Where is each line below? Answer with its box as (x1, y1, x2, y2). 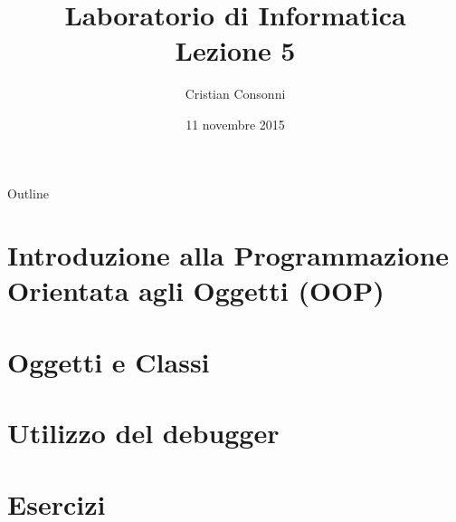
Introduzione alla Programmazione (7, 237, 450, 274)
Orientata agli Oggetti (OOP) (7, 272, 385, 309)
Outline (7, 183, 49, 202)
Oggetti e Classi (7, 343, 210, 380)
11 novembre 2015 (185, 114, 285, 133)
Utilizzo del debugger (7, 414, 280, 451)
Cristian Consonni (185, 84, 286, 103)
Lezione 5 (175, 32, 296, 69)
